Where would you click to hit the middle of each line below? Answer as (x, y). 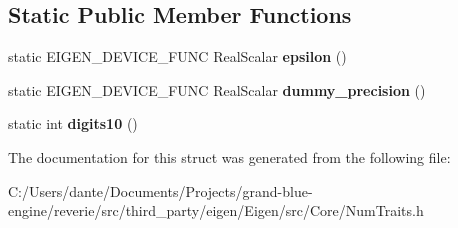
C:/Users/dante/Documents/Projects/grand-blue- (160, 190)
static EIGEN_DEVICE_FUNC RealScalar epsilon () (177, 56)
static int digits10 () (73, 123)
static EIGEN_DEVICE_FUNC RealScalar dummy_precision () (217, 89)
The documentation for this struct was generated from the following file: (229, 156)
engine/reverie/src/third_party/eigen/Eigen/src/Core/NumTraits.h (216, 210)
